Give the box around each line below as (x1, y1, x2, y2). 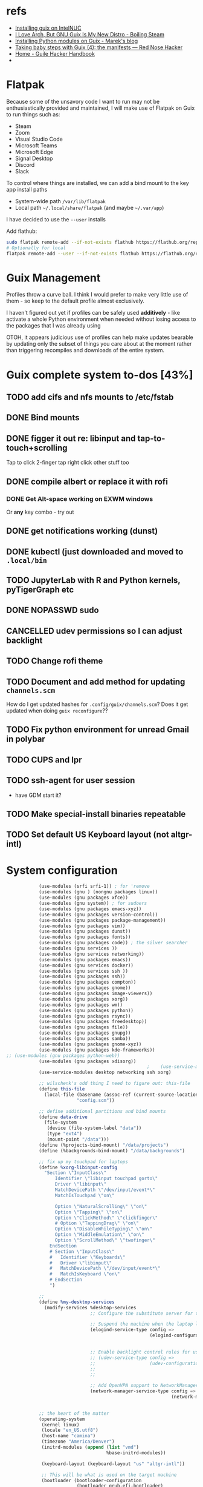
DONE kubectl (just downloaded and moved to (6, 546, 184, 557)
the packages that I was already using (6, 322, 101, 329)
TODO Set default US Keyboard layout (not (6, 830, 169, 840)
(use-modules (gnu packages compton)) (38, 979, 137, 985)
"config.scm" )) (76, 1097, 115, 1103)
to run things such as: (6, 110, 60, 118)
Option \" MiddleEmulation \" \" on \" (54, 1232, 145, 1238)
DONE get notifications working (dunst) (6, 526, 158, 536)
